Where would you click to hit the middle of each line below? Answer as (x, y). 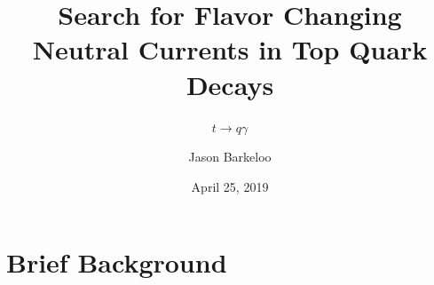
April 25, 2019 (230, 186)
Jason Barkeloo (230, 157)
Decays (230, 84)
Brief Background (117, 262)
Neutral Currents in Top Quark (230, 49)
